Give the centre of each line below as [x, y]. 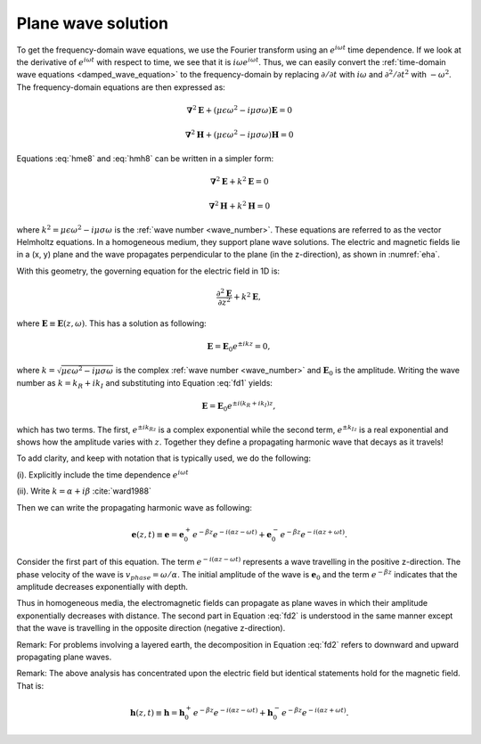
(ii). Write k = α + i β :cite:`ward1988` [84, 491]
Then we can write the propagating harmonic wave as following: [135, 507]
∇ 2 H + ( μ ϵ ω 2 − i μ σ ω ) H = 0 [239, 134]
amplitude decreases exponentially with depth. [102, 587]
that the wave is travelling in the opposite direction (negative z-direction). [151, 628]
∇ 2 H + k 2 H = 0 [240, 205]
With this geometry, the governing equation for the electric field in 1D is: [148, 271]
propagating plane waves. [64, 657]
